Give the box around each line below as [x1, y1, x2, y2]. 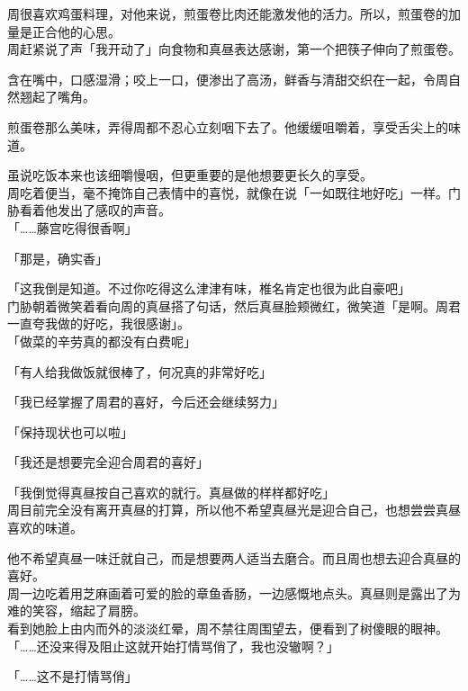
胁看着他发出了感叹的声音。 [7, 201, 171, 220]
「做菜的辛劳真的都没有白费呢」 [7, 331, 196, 350]
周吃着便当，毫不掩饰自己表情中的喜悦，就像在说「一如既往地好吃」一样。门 [7, 183, 461, 202]
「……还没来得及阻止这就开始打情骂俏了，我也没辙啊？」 [7, 636, 339, 655]
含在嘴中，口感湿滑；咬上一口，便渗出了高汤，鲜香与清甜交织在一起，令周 [7, 69, 448, 88]
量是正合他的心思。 [7, 22, 121, 40]
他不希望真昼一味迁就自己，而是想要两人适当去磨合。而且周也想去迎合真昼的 [7, 548, 461, 567]
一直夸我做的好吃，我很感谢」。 [7, 314, 190, 333]
